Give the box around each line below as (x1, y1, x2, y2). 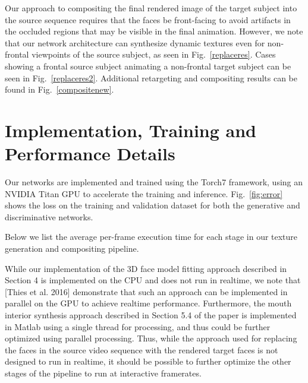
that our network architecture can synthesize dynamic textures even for (5, 36, 265, 49)
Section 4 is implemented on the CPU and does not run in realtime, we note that (5, 274, 301, 286)
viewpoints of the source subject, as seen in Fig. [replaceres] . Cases (32, 48, 276, 61)
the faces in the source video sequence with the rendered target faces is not (5, 343, 278, 356)
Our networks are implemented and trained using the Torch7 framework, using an (5, 176, 303, 188)
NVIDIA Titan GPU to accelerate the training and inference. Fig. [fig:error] (5, 187, 283, 200)
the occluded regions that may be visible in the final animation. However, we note (5, 25, 303, 37)
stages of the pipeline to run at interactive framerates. (5, 366, 202, 379)
